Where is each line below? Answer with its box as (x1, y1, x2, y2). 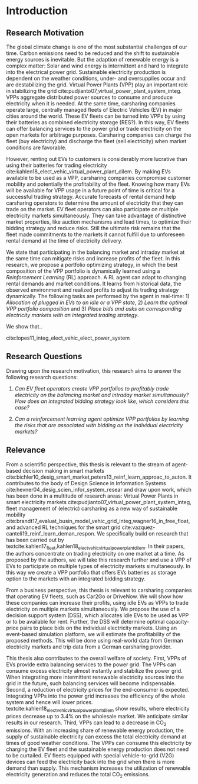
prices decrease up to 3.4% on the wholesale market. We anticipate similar (6, 713, 189, 720)
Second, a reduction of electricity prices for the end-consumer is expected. (6, 686, 190, 693)
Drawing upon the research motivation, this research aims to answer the (6, 367, 181, 374)
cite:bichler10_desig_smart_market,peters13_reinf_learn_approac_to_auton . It (6, 473, 192, 480)
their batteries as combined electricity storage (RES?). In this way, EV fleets (6, 119, 189, 125)
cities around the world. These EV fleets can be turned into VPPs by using (6, 112, 186, 120)
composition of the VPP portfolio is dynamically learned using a (6, 267, 160, 275)
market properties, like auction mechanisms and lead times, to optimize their (6, 218, 192, 225)
